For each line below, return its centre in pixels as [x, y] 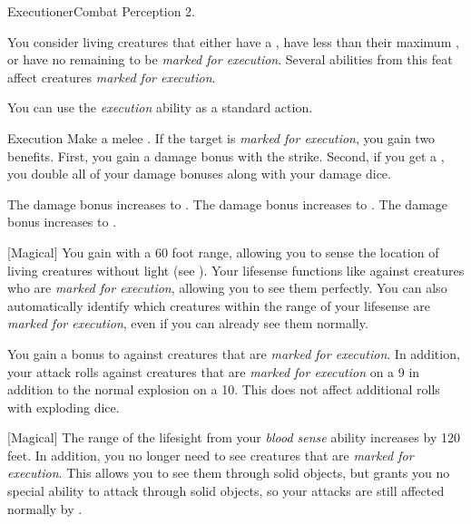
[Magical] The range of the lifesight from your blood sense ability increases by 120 [234, 437]
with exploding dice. [64, 407]
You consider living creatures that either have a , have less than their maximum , [233, 41]
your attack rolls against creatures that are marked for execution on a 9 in [214, 371]
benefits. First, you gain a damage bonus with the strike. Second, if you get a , [226, 155]
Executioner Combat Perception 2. [101, 11]
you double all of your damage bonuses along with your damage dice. [199, 174]
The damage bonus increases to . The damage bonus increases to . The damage [228, 204]
